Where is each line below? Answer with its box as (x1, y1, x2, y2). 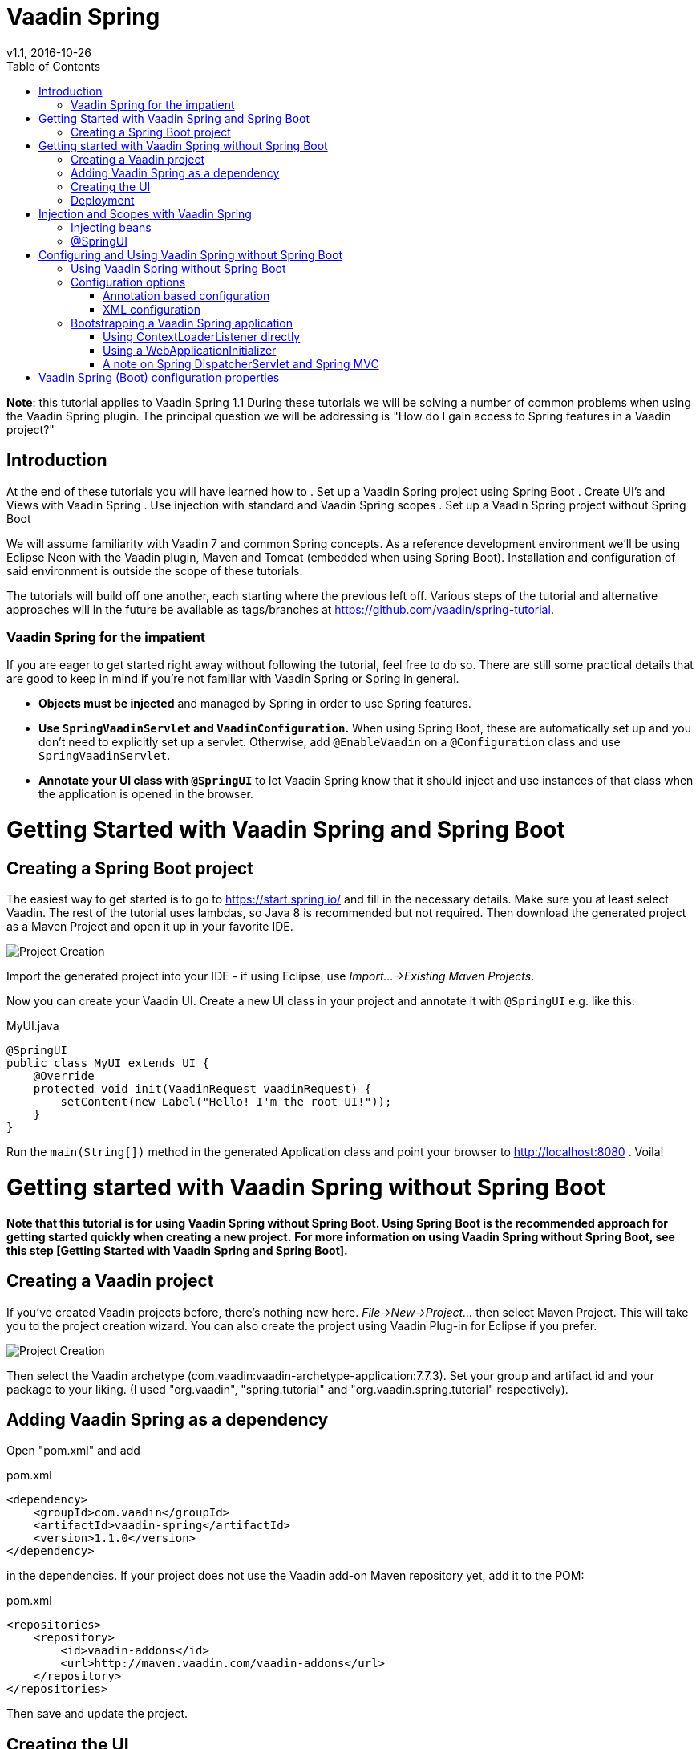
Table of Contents (6, 59, 101, 73)
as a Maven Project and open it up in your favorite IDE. (6, 919, 293, 934)
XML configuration (103, 302, 200, 316)
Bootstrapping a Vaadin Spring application (71, 315, 293, 330)
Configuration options (71, 274, 186, 289)
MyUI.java (6, 1019, 59, 1033)
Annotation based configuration (103, 288, 270, 302)
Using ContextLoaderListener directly (103, 329, 301, 343)
